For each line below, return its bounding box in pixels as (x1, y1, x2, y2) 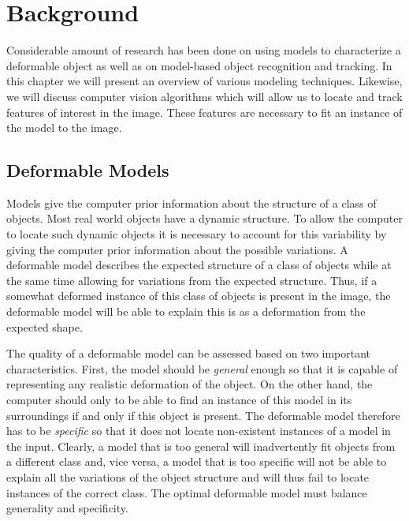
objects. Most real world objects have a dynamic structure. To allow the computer (6, 210, 403, 227)
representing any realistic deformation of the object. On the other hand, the (6, 376, 373, 392)
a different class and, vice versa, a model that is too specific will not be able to (6, 453, 387, 470)
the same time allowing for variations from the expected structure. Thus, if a (6, 272, 377, 288)
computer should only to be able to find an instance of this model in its (6, 392, 352, 408)
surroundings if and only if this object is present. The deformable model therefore (6, 407, 400, 423)
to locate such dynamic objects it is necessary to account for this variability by (6, 226, 387, 242)
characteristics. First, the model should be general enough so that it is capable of (6, 360, 398, 377)
